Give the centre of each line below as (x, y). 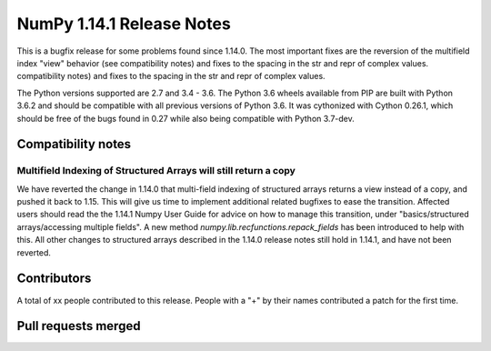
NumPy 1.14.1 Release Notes (124, 24)
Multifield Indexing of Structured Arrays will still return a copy (156, 171)
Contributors (54, 279)
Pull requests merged (79, 326)
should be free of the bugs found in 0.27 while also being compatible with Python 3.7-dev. (185, 118)
